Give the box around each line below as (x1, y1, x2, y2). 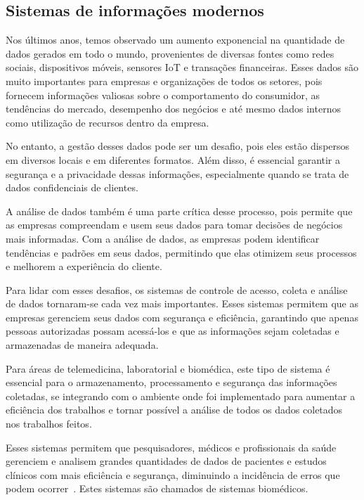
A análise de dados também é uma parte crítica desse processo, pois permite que (6, 203, 353, 218)
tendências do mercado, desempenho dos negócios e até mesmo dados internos (6, 101, 341, 116)
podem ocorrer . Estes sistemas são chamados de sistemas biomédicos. (6, 481, 308, 496)
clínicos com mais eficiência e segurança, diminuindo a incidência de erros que (6, 467, 340, 482)
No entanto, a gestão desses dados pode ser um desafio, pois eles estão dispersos (6, 139, 350, 153)
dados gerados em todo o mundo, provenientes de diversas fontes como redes (6, 46, 334, 60)
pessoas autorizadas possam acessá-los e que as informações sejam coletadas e (6, 323, 339, 338)
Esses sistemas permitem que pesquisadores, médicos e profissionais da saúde (6, 440, 337, 454)
